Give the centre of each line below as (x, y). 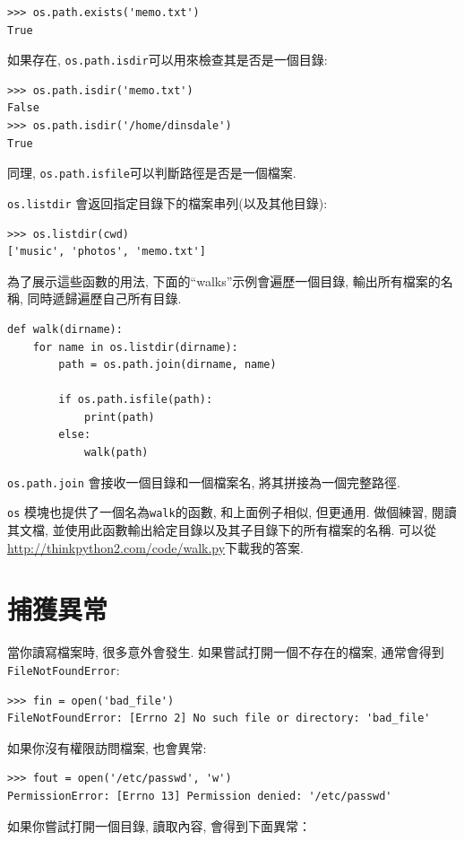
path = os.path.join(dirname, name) (168, 365)
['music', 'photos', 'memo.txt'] (107, 252)
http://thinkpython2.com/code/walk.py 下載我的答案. (156, 547)
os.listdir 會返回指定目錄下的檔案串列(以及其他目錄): (168, 202)
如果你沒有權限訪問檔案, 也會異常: (107, 747)
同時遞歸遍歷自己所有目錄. (104, 298)
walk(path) (116, 453)
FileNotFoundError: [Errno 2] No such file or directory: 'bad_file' (219, 718)
